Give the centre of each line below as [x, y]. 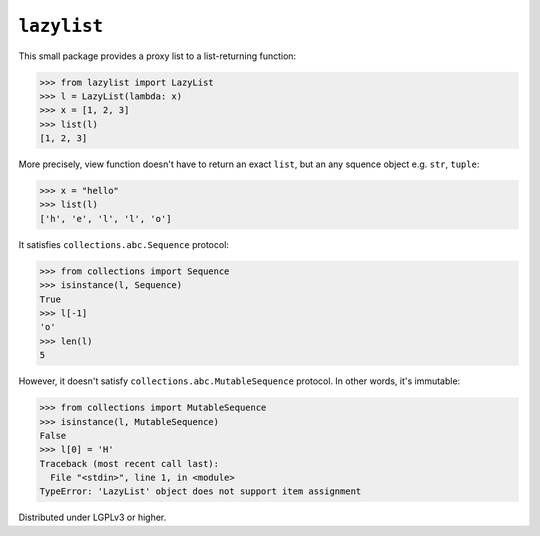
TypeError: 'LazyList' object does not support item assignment [200, 491]
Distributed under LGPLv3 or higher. [92, 517]
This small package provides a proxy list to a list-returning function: [157, 56]
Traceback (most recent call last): [129, 463]
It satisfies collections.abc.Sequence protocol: [124, 244]
